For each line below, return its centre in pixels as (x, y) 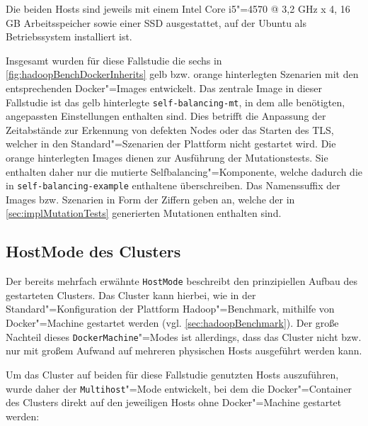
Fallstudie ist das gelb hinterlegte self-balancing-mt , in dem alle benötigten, (176, 102)
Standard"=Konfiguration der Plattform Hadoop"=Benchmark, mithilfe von (170, 309)
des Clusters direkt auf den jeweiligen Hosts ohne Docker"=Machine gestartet (174, 402)
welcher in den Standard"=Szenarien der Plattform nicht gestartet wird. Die (171, 144)
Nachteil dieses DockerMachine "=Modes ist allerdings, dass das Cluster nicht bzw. (184, 336)
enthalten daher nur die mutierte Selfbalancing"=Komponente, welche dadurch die (184, 171)
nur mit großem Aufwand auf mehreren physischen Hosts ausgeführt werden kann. (184, 351)
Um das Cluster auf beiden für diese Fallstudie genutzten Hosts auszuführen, (172, 374)
